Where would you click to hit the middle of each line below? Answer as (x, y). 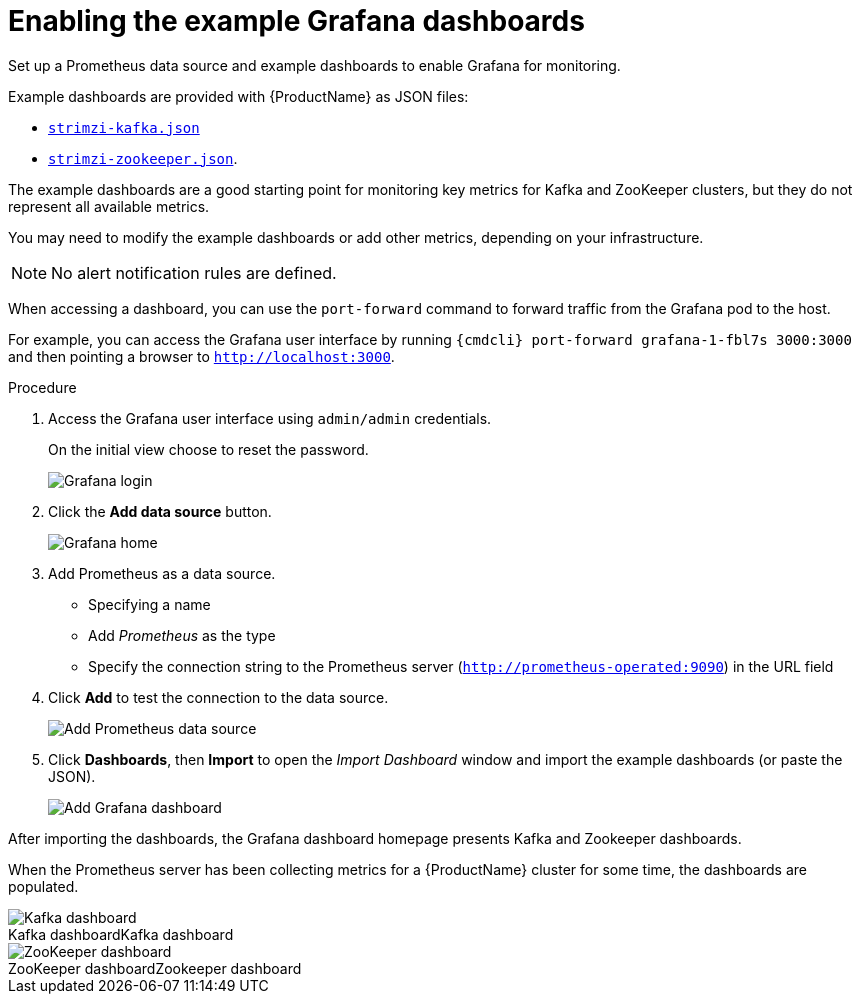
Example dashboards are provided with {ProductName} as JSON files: (238, 96)
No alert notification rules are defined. (194, 272)
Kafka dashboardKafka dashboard (121, 934)
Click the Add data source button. (160, 511)
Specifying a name (149, 604)
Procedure (42, 387)
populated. (43, 886)
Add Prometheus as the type (182, 635)
